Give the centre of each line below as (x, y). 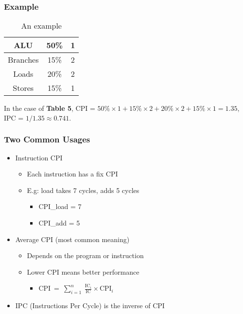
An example (41, 26)
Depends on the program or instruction (85, 255)
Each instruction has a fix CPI (72, 174)
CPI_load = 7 (60, 206)
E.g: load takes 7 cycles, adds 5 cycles (83, 190)
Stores (23, 88)
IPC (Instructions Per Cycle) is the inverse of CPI (90, 305)
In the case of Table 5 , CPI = (50, 108)
